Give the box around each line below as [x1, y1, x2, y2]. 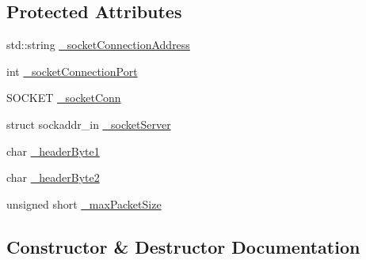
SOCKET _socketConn [6, 89, 121, 106]
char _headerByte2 [6, 169, 100, 186]
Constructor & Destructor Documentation [6, 234, 360, 258]
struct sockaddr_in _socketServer [6, 115, 171, 132]
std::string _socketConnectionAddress [6, 36, 190, 53]
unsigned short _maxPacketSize [6, 195, 162, 212]
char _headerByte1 [6, 142, 100, 159]
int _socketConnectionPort [6, 62, 138, 79]
